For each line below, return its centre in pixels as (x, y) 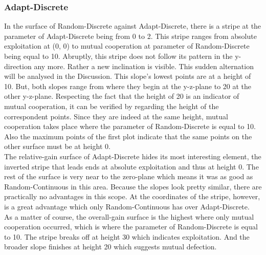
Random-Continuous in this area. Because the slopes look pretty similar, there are (133, 186)
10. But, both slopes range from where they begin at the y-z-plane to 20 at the (128, 86)
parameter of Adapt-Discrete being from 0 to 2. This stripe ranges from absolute (130, 36)
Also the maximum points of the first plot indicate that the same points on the (128, 136)
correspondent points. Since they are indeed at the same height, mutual (116, 116)
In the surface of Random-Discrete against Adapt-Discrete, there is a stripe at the (133, 26)
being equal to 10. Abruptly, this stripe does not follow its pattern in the (118, 56)
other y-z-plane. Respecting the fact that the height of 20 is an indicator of (122, 96)
